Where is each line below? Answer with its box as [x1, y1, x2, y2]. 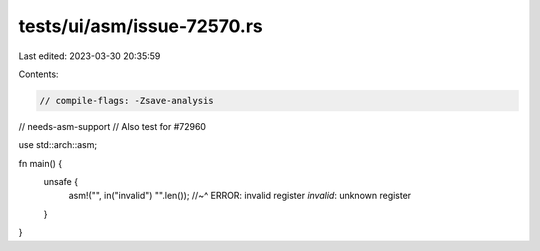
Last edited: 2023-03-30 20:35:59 [18, 50, 161, 62]
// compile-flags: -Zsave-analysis [39, 95, 214, 106]
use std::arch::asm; [18, 139, 98, 151]
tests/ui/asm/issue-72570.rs [18, 15, 264, 37]
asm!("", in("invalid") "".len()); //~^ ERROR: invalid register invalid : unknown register [68, 190, 412, 202]
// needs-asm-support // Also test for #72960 [18, 120, 207, 132]
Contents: [18, 68, 59, 80]
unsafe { [43, 176, 79, 188]
